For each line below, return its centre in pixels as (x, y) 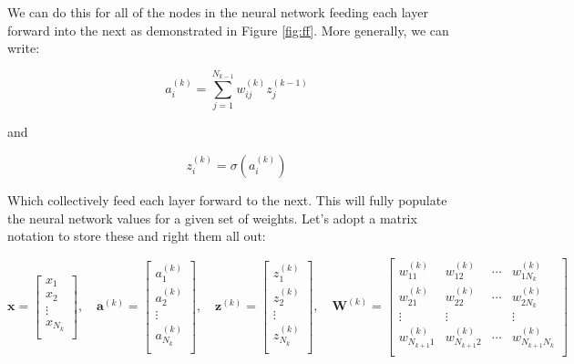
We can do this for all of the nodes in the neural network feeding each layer (218, 12)
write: (24, 48)
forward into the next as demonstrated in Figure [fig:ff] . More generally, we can (228, 30)
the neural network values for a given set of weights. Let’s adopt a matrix (212, 218)
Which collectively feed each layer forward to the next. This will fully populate (227, 199)
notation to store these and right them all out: (137, 236)
